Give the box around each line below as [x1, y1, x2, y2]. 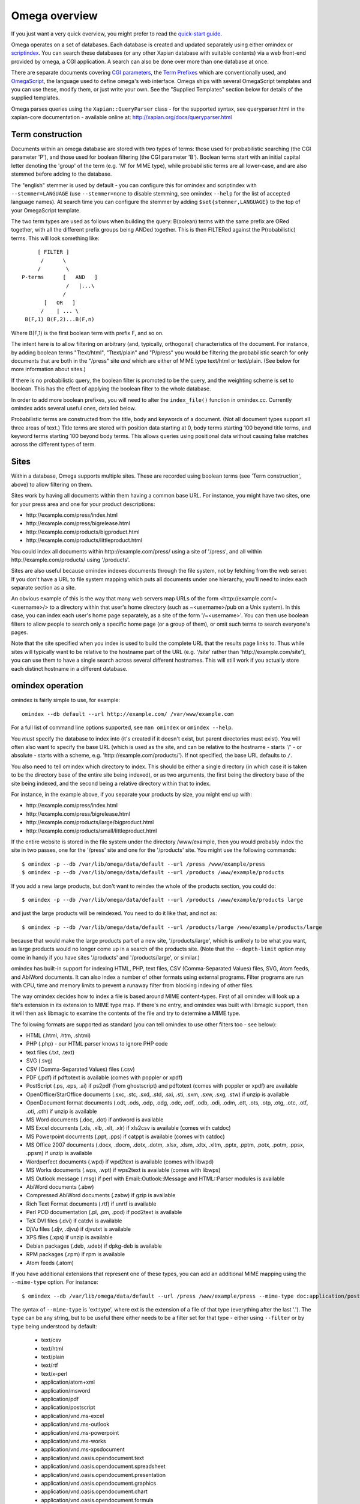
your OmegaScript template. [11, 206, 81, 214]
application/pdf [41, 1396, 79, 1402]
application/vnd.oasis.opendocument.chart [41, 1488, 148, 1495]
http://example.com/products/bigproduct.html [26, 528, 140, 535]
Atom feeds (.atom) [26, 1259, 74, 1266]
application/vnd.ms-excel [41, 1412, 104, 1419]
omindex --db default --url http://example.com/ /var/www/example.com [22, 710, 234, 717]
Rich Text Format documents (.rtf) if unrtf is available [26, 1200, 157, 1207]
